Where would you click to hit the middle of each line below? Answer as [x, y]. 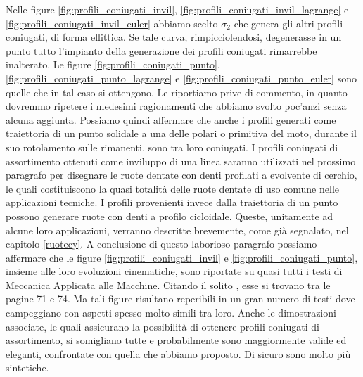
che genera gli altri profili [288, 23]
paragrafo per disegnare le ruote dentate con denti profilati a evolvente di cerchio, [181, 175]
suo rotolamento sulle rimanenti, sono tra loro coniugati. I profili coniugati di [172, 147]
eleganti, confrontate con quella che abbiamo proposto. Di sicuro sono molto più [178, 353]
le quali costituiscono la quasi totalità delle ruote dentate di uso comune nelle [172, 188]
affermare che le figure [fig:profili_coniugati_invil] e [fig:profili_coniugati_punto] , [182, 257]
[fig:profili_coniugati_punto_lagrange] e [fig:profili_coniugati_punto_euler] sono [181, 78]
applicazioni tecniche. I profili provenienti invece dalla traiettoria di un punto [172, 202]
